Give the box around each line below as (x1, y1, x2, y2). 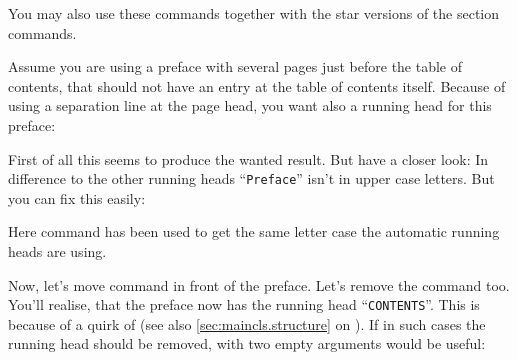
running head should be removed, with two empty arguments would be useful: (8, 333, 486, 354)
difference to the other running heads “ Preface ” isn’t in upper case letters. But (8, 168, 495, 189)
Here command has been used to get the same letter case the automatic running (8, 221, 500, 242)
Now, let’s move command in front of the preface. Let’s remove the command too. (8, 274, 510, 295)
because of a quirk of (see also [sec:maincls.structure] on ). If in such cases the (8, 313, 486, 334)
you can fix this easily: (8, 187, 146, 208)
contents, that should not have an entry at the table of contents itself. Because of (8, 75, 506, 96)
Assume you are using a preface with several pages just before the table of (8, 56, 463, 77)
